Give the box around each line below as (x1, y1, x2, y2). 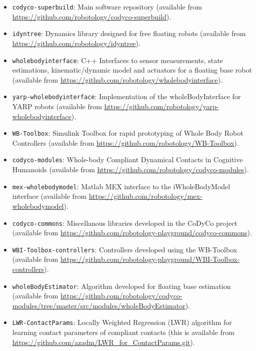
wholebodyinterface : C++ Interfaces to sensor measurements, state (12, 55, 223, 65)
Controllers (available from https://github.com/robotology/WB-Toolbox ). (12, 137, 239, 148)
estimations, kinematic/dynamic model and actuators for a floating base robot (12, 65, 252, 75)
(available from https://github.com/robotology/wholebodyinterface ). (12, 74, 223, 85)
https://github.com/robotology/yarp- (104, 101, 219, 111)
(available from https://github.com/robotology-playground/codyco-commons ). (12, 227, 252, 238)
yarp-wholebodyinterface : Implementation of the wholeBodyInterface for (12, 91, 241, 102)
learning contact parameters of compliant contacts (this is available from (12, 327, 234, 337)
